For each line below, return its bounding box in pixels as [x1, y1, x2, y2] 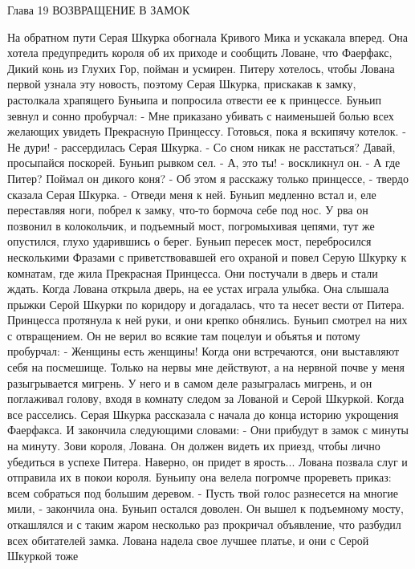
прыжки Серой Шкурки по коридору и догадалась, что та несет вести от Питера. [7, 295, 405, 312]
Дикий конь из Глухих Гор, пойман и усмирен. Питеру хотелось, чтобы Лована [7, 59, 395, 76]
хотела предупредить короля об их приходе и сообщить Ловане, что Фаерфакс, [7, 44, 393, 61]
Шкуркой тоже [7, 547, 79, 564]
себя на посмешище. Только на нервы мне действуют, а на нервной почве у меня [7, 359, 405, 376]
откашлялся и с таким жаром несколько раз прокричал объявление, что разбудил [7, 516, 401, 532]
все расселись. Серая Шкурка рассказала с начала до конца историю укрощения [7, 405, 399, 422]
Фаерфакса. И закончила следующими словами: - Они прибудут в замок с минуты [7, 421, 409, 438]
